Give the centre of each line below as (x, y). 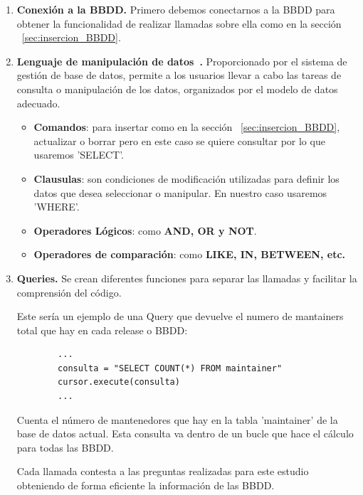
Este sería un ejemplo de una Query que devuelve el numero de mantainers (180, 316)
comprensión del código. (69, 292)
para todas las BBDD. (65, 447)
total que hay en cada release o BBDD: (102, 330)
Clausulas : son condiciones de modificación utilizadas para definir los (186, 178)
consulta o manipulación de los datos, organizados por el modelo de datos (177, 89)
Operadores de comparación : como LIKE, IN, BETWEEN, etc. (190, 254)
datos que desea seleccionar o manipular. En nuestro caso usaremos (180, 192)
